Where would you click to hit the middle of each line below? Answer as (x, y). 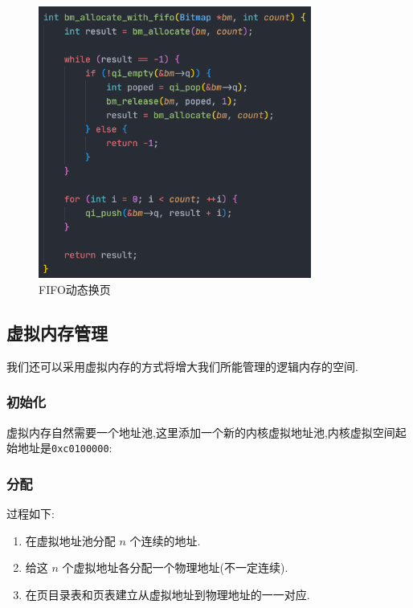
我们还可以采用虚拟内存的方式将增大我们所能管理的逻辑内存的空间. (182, 366)
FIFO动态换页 (75, 290)
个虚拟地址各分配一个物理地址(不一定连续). (175, 567)
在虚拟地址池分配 (70, 540)
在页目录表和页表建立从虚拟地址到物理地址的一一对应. (168, 594)
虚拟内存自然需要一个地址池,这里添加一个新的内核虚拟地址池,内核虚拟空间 (201, 432)
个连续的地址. (165, 540)
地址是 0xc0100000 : (65, 448)
